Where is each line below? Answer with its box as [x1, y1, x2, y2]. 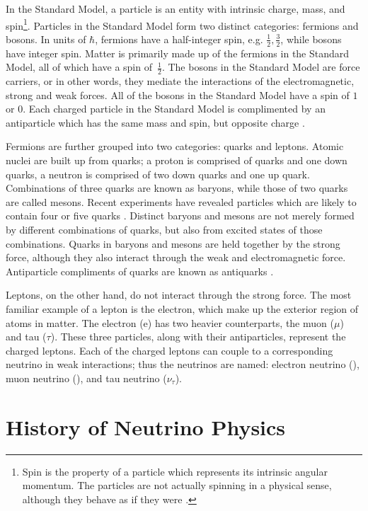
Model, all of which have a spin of [6, 59, 152, 74]
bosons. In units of [6, 31, 86, 46]
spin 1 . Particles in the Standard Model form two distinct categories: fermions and [6, 16, 359, 33]
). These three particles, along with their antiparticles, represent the [50, 329, 346, 344]
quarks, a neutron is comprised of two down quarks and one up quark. [6, 166, 310, 181]
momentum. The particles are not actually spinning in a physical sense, [22, 478, 332, 493]
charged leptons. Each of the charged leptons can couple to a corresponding [6, 343, 333, 357]
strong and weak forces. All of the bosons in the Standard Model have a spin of [6, 87, 350, 102]
